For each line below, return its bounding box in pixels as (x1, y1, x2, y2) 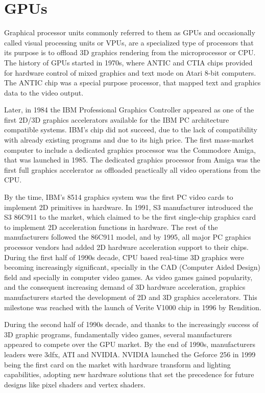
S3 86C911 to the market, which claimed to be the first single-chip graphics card (4, 212, 256, 222)
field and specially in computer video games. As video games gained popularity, (4, 271, 253, 282)
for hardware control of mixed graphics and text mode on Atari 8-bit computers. (4, 67, 256, 78)
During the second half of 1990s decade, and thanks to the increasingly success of (4, 319, 258, 330)
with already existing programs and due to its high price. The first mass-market (4, 134, 254, 145)
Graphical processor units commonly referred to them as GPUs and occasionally (4, 27, 255, 38)
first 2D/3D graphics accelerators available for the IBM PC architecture (4, 114, 229, 125)
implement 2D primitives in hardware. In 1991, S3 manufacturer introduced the (4, 201, 253, 212)
